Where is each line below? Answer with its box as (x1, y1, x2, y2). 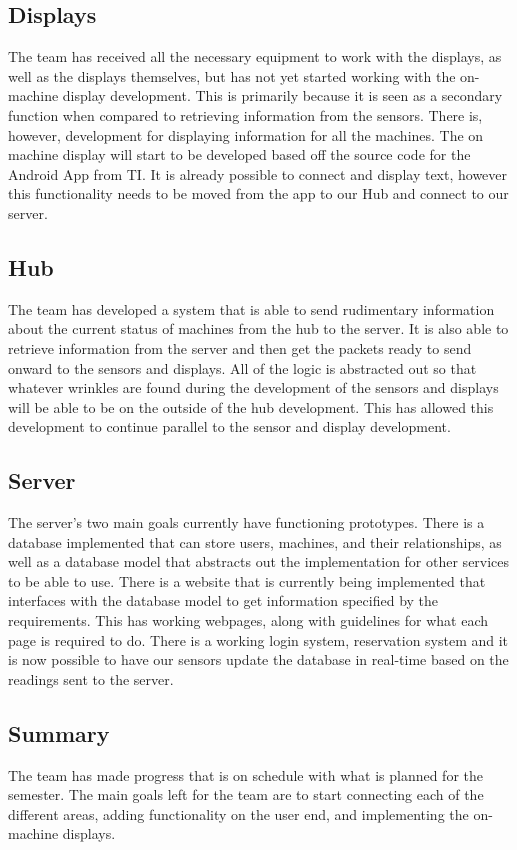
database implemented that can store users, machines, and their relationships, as (8, 531, 502, 552)
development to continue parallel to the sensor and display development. (8, 416, 451, 437)
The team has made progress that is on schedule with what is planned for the (8, 764, 483, 785)
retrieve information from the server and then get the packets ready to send (8, 337, 472, 358)
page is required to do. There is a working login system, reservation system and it (8, 629, 509, 650)
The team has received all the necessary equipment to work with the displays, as (8, 46, 502, 67)
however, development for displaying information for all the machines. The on (8, 124, 484, 145)
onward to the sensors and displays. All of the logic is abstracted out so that (8, 357, 477, 378)
